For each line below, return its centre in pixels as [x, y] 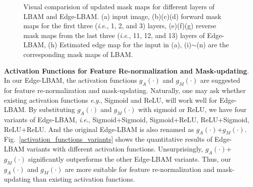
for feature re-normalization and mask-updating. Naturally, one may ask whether [125, 90]
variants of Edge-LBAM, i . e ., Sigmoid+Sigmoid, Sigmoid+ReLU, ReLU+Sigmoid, [127, 119]
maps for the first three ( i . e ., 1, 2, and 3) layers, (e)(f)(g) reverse [120, 26]
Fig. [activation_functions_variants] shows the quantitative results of [108, 139]
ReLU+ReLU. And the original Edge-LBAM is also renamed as [99, 129]
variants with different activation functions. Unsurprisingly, [115, 148]
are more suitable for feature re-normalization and [140, 169]
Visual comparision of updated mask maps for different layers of [119, 6]
